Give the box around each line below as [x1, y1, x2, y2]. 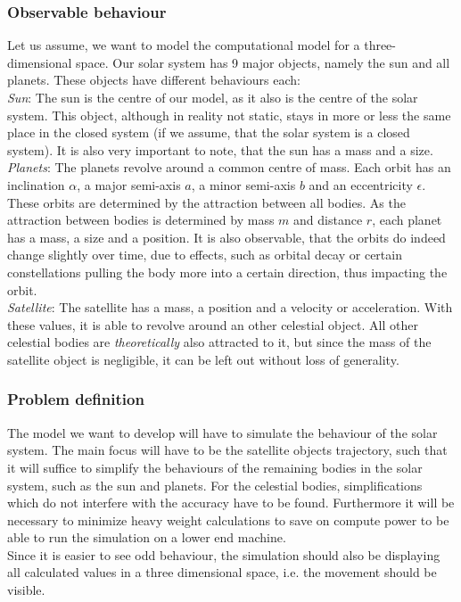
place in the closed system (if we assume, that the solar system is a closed [7, 123, 410, 142]
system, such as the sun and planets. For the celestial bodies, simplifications [7, 475, 423, 494]
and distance [293, 210, 363, 229]
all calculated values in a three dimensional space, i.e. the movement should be [7, 563, 437, 581]
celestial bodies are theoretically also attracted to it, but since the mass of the [7, 333, 432, 351]
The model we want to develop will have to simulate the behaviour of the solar [7, 423, 438, 441]
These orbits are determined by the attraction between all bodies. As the [7, 193, 406, 211]
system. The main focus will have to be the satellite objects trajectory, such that [7, 441, 448, 459]
